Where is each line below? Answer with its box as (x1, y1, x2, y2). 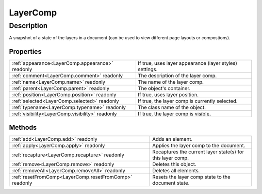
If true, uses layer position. (137, 91, 199, 98)
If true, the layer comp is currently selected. (137, 98, 238, 104)
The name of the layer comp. (137, 79, 204, 86)
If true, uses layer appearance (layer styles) (137, 60, 238, 67)
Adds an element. (152, 135, 193, 142)
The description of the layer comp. (137, 73, 217, 79)
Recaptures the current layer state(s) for (152, 148, 245, 155)
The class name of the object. (137, 104, 206, 111)
